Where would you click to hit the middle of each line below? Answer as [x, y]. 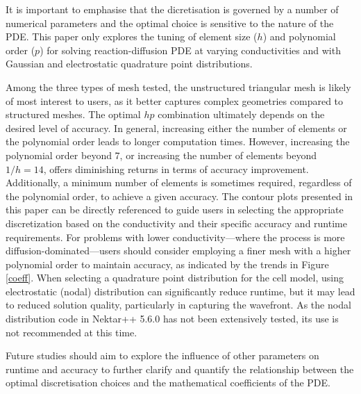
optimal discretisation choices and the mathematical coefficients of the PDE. [168, 383]
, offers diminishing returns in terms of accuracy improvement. [176, 169]
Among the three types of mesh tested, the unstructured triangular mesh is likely [178, 87]
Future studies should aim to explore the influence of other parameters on [162, 355]
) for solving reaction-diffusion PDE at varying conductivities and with [190, 50]
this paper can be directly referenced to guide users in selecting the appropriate [175, 210]
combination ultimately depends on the [241, 114]
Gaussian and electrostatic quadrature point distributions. [129, 64]
